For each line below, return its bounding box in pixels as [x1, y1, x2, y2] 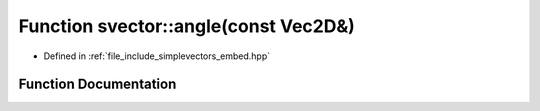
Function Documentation [18, 76, 177, 93]
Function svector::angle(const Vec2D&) [18, 15, 355, 37]
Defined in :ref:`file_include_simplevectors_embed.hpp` [43, 50, 271, 62]
